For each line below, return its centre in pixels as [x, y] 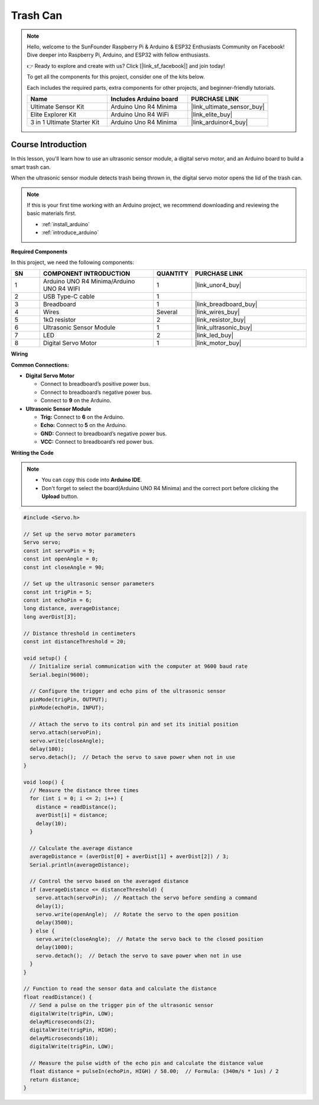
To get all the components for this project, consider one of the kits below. [116, 77]
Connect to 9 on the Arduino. [76, 400]
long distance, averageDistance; [72, 609]
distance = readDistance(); [77, 807]
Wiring [19, 354]
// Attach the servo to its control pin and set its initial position [134, 724]
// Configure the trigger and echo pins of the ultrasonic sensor [128, 691]
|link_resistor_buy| [221, 320]
